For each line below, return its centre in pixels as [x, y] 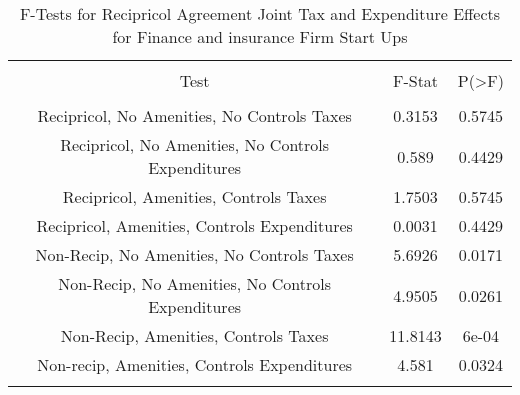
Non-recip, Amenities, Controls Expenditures [195, 364]
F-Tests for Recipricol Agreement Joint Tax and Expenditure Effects [260, 13]
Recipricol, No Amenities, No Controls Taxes [194, 115]
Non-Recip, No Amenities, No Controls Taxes [194, 254]
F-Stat [415, 80]
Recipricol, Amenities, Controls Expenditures [194, 225]
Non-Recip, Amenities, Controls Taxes [194, 335]
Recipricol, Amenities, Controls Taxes [194, 196]
